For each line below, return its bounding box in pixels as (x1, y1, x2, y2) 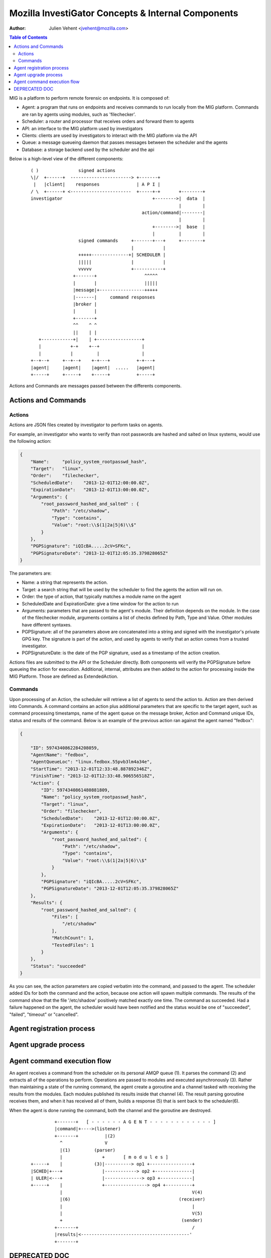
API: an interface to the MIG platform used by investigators (22, 125, 143, 131)
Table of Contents (9, 34, 48, 40)
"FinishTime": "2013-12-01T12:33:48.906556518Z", (30, 773, 155, 779)
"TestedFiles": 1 (51, 942, 94, 948)
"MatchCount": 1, (51, 935, 94, 941)
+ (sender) (59, 1218, 203, 1223)
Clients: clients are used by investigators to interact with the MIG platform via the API (22, 132, 197, 138)
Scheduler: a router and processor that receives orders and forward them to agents (22, 118, 194, 124)
